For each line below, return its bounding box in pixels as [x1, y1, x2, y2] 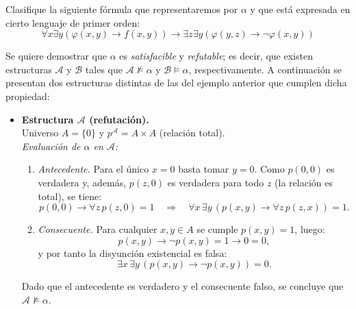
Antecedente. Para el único [38, 162, 149, 176]
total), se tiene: [38, 188, 102, 203]
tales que [85, 62, 123, 76]
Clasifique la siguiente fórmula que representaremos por [5, 2, 238, 16]
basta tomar [178, 162, 229, 176]
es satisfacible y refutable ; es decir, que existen [119, 49, 313, 63]
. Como [254, 162, 285, 176]
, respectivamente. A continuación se [188, 62, 342, 76]
